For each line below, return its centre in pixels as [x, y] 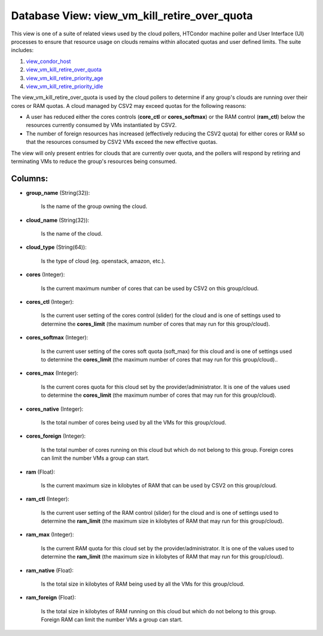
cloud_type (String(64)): [56, 247]
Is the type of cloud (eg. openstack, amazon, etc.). [103, 261]
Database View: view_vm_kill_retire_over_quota [132, 16]
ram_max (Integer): [50, 535]
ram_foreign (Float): [51, 598]
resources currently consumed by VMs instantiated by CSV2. [101, 125]
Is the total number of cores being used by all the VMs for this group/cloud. [134, 422]
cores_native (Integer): [55, 409]
